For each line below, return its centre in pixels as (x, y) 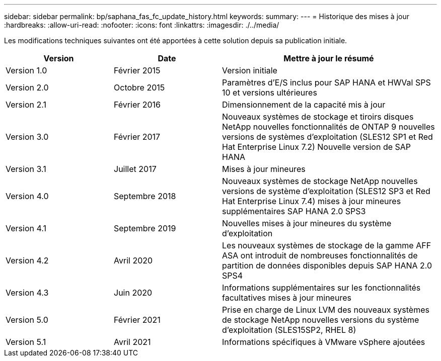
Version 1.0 (26, 70)
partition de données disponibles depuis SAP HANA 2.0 (327, 265)
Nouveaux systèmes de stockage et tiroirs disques (318, 117)
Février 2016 (137, 105)
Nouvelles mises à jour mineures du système (307, 223)
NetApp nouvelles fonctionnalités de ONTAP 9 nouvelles (328, 127)
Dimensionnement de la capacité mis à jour (304, 105)
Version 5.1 (26, 342)
